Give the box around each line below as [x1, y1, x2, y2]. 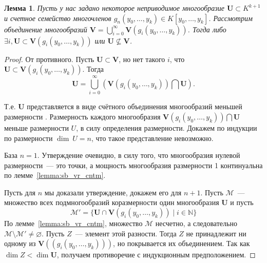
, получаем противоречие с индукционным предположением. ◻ [56, 249, 256, 260]
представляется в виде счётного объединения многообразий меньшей [27, 101, 242, 112]
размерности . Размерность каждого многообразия [4, 111, 161, 122]
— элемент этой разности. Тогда [75, 228, 177, 238]
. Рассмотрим [208, 12, 253, 23]
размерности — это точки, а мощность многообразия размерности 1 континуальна [4, 159, 263, 170]
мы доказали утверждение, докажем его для [44, 187, 182, 197]
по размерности [4, 132, 53, 143]
